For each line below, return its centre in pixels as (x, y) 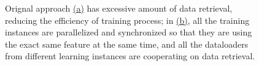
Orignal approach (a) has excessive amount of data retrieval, (119, 8)
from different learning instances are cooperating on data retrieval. (130, 56)
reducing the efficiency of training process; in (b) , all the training (127, 20)
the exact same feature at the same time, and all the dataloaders (127, 44)
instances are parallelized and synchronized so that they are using (129, 32)
